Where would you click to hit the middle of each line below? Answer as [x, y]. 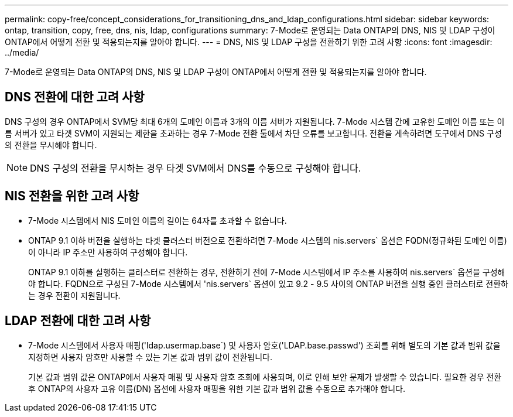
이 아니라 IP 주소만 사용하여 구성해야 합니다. [108, 252]
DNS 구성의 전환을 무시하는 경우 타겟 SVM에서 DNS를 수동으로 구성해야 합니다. [196, 168]
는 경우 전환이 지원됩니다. [74, 295]
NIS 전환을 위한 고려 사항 [72, 196]
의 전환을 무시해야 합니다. [51, 145]
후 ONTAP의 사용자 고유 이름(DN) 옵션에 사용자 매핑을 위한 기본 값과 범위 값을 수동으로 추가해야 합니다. [217, 388]
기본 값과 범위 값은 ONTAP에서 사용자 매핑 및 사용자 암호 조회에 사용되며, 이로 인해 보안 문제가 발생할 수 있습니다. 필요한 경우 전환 [265, 377]
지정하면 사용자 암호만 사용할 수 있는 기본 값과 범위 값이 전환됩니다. [150, 357]
